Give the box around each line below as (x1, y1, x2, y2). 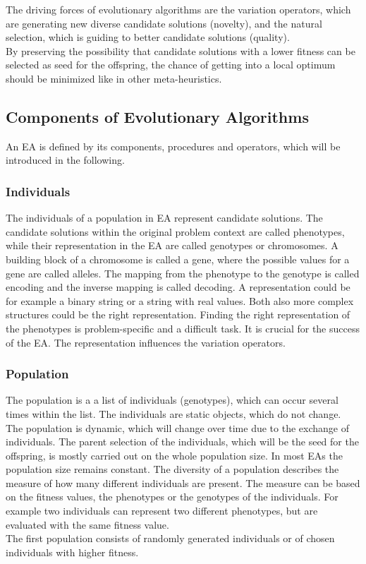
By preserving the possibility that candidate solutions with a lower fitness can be (6, 43, 355, 58)
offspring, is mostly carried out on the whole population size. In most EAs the (6, 448, 343, 462)
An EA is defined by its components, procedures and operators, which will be (6, 138, 341, 153)
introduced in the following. (6, 152, 125, 167)
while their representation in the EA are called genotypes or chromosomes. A (6, 238, 338, 253)
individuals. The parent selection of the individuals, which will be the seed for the (6, 434, 359, 449)
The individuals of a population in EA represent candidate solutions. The (6, 210, 323, 225)
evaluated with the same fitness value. (6, 517, 169, 532)
